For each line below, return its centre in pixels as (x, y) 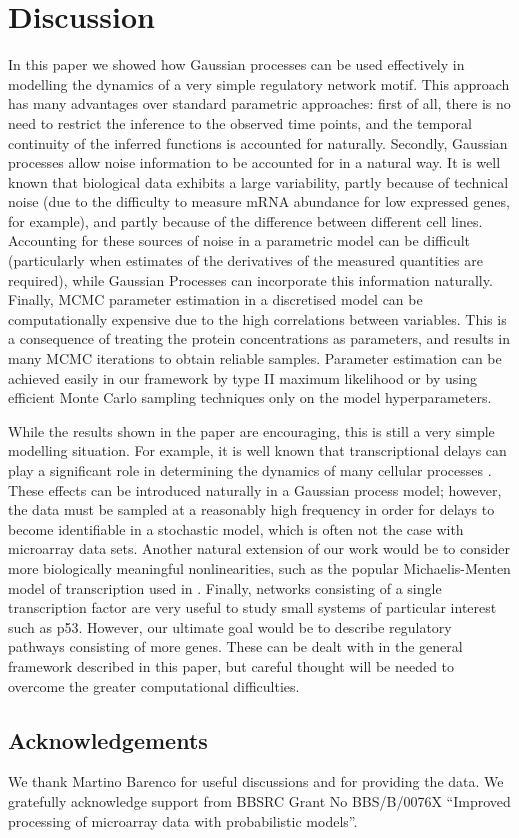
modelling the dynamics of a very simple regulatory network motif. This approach (259, 83)
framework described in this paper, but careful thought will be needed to (231, 665)
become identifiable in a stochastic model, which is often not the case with (236, 528)
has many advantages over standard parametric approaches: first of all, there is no (259, 103)
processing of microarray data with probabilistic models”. (183, 820)
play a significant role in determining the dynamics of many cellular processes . (250, 470)
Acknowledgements (108, 739)
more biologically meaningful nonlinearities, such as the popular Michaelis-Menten (259, 567)
